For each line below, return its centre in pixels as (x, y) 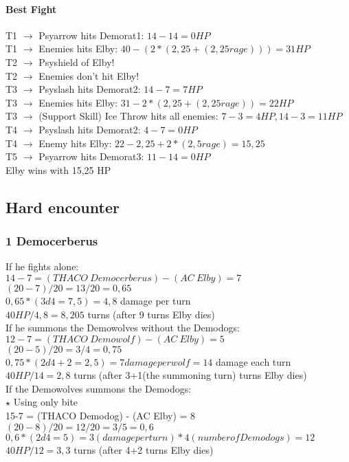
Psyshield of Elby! (77, 62)
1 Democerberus (52, 241)
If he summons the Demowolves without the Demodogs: (123, 328)
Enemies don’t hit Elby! (89, 75)
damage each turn (254, 361)
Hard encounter (63, 207)
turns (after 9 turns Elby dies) (151, 314)
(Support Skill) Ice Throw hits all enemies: (128, 116)
